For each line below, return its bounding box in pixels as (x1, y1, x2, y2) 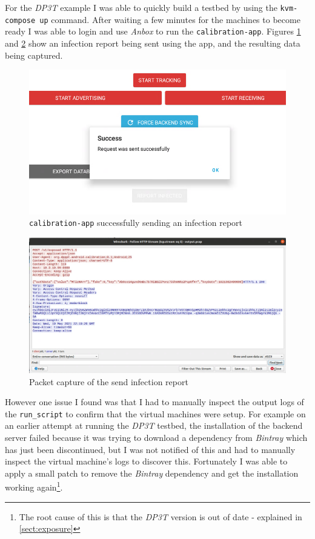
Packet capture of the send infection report (29, 375, 188, 388)
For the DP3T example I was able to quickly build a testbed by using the (5, 1, 277, 13)
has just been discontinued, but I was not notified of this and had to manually (5, 443, 296, 455)
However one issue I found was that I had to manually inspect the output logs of (5, 395, 304, 408)
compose (5, 16, 36, 25)
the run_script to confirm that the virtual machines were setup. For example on (5, 407, 306, 420)
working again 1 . (5, 479, 63, 493)
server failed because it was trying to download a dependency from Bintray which (5, 431, 308, 443)
